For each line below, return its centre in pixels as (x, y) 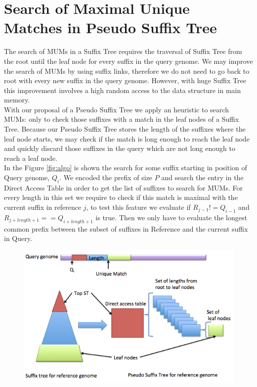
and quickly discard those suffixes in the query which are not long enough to (120, 148)
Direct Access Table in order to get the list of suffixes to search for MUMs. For (123, 187)
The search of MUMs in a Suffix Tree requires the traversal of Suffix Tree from (123, 51)
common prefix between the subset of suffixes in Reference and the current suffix (126, 228)
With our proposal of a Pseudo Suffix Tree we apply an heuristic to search (116, 109)
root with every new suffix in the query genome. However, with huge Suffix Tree (125, 80)
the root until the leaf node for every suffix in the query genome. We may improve (128, 61)
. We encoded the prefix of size (106, 177)
